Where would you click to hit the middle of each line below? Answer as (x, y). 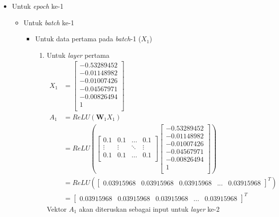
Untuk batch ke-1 (49, 22)
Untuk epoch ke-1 (38, 6)
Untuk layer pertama (78, 55)
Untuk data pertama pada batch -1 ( (88, 39)
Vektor (57, 209)
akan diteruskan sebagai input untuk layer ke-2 (149, 209)
